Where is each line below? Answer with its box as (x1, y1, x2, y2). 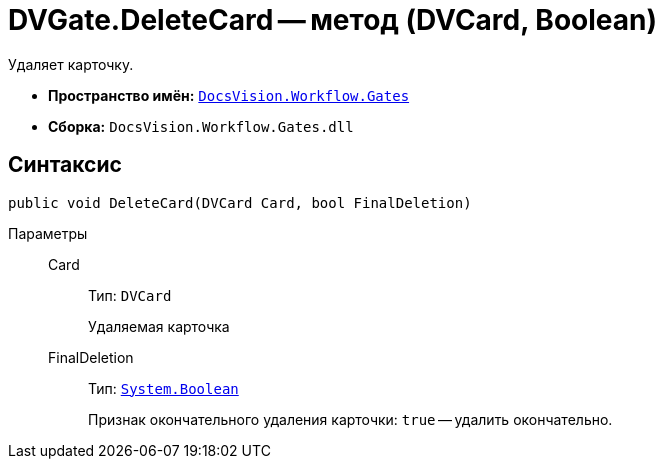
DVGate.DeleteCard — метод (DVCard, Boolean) (8, 3, 658, 37)
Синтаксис (8, 152, 122, 178)
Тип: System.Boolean (88, 379, 239, 397)
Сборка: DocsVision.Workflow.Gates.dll (48, 117, 354, 135)
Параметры (8, 224, 88, 242)
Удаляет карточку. (8, 55, 134, 73)
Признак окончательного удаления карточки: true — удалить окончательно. (88, 410, 613, 428)
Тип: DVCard (88, 286, 172, 304)
